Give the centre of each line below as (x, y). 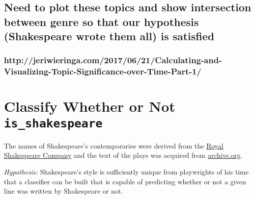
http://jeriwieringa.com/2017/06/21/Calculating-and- (113, 60)
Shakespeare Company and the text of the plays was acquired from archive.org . (123, 155)
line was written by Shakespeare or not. (64, 191)
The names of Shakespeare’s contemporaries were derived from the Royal (114, 145)
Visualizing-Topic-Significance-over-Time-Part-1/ (103, 71)
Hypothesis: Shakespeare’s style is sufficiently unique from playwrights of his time (126, 171)
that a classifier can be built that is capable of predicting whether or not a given (125, 181)
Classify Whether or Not (90, 106)
